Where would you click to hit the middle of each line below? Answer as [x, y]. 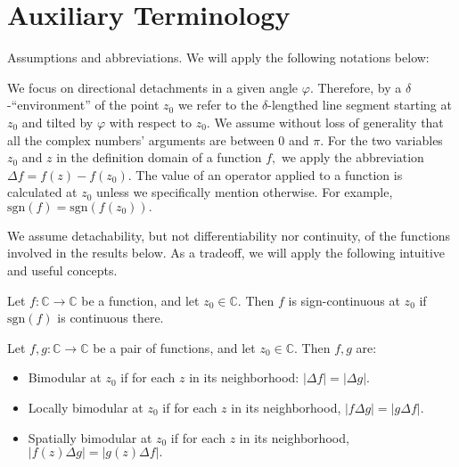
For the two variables [385, 139]
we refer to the [218, 105]
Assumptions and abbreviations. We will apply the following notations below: [218, 57]
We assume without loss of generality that [329, 122]
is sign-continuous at [344, 300]
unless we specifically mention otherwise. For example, [245, 192]
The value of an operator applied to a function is [269, 174]
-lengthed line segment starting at [360, 105]
